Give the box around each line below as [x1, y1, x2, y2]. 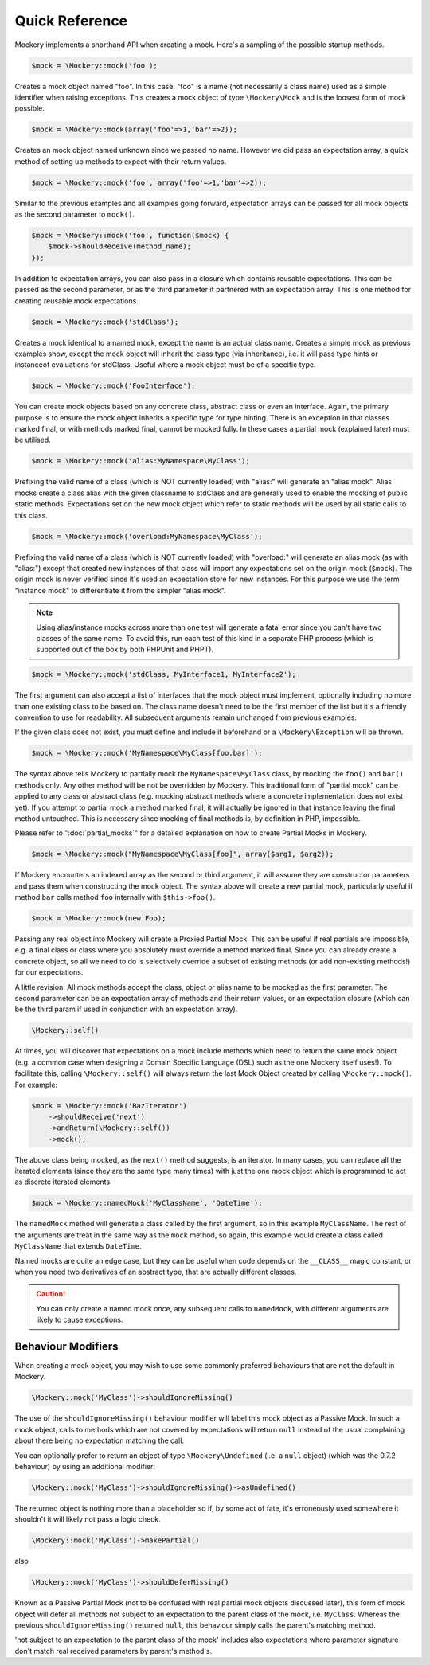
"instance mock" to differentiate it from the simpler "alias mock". [14, 585, 226, 595]
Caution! [36, 1289, 66, 1299]
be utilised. [14, 435, 51, 445]
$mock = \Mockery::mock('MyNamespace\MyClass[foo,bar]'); [31, 748, 263, 758]
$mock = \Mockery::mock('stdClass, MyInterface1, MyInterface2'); [31, 670, 296, 679]
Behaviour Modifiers [14, 1339, 119, 1353]
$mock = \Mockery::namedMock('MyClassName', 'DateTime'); [31, 1198, 263, 1208]
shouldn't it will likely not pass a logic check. [14, 1515, 161, 1524]
